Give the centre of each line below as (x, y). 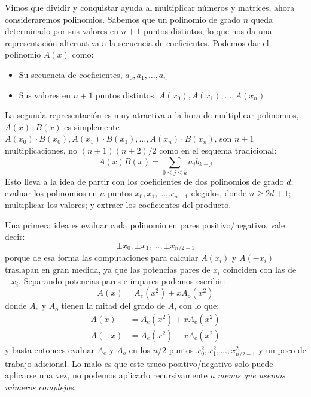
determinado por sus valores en (62, 31)
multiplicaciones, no (41, 150)
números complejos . (40, 387)
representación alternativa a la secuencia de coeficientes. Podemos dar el (137, 42)
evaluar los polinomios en (51, 193)
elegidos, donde (219, 193)
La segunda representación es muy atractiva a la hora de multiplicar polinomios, (152, 115)
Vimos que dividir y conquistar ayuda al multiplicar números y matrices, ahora (150, 7)
